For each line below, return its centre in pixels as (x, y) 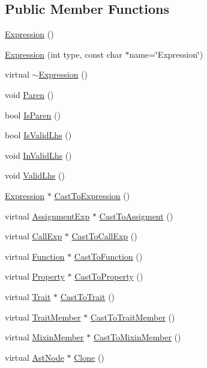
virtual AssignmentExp (47, 216)
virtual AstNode (34, 357)
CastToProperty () (109, 276)
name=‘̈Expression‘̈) (166, 54)
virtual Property (35, 276)
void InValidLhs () (38, 155)
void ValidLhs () (35, 175)
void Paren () (29, 94)
